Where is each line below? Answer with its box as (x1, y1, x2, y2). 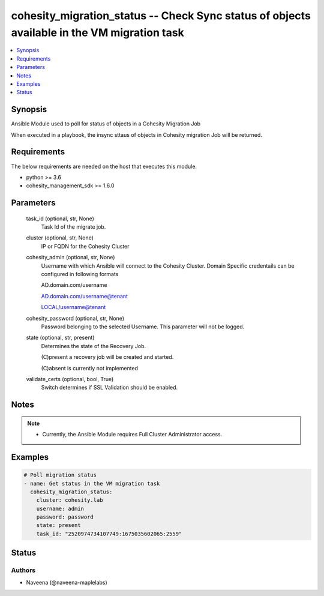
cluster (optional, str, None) (26, 234, 94, 241)
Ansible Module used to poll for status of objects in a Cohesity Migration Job (11, 120, 201, 127)
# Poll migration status (23, 472, 97, 478)
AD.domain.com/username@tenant (41, 292, 128, 300)
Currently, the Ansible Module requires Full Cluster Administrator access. (42, 431, 223, 438)
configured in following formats (41, 271, 119, 278)
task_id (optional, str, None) (26, 215, 94, 222)
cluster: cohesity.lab (36, 497, 103, 504)
